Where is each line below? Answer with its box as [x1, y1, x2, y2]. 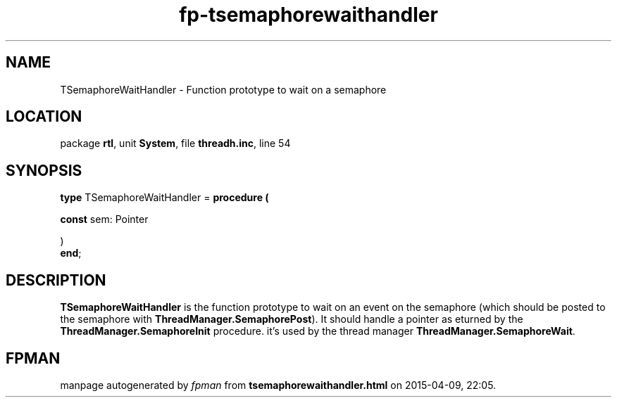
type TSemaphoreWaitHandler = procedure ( [60, 191, 269, 204]
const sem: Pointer [60, 213, 149, 226]
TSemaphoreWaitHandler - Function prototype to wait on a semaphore [60, 83, 387, 96]
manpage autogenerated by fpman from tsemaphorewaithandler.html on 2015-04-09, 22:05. [60, 378, 497, 391]
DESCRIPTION [6, 271, 106, 289]
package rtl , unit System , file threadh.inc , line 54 [60, 137, 291, 150]
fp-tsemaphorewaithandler [179, 3, 438, 27]
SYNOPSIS [6, 161, 82, 179]
